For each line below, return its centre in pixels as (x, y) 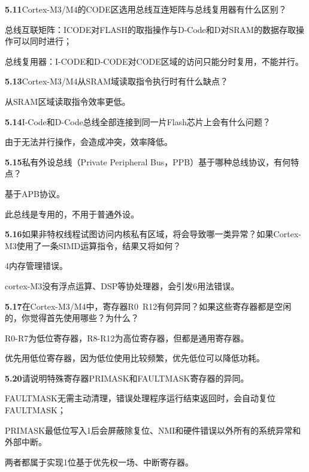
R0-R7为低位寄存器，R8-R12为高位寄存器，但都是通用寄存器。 (127, 338)
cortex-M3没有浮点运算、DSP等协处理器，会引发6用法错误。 (122, 285)
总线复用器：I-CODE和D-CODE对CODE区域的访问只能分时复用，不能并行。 (154, 61)
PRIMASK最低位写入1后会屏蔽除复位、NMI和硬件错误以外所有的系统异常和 (153, 430)
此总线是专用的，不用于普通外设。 (72, 214)
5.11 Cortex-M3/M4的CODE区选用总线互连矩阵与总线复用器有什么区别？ (146, 9)
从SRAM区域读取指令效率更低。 (68, 101)
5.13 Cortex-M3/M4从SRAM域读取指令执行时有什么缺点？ (117, 81)
